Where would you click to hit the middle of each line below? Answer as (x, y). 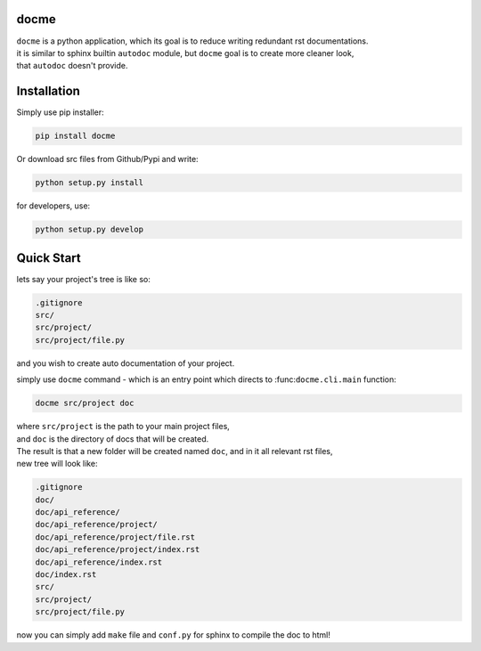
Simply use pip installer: (60, 112)
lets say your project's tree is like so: (83, 279)
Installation (48, 91)
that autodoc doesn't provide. (72, 66)
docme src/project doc (85, 403)
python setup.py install (90, 183)
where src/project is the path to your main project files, (123, 427)
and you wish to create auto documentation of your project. (126, 363)
